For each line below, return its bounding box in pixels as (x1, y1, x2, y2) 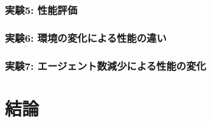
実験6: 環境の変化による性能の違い (5, 30, 167, 45)
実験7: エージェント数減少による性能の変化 (5, 58, 206, 73)
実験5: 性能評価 (5, 2, 78, 17)
